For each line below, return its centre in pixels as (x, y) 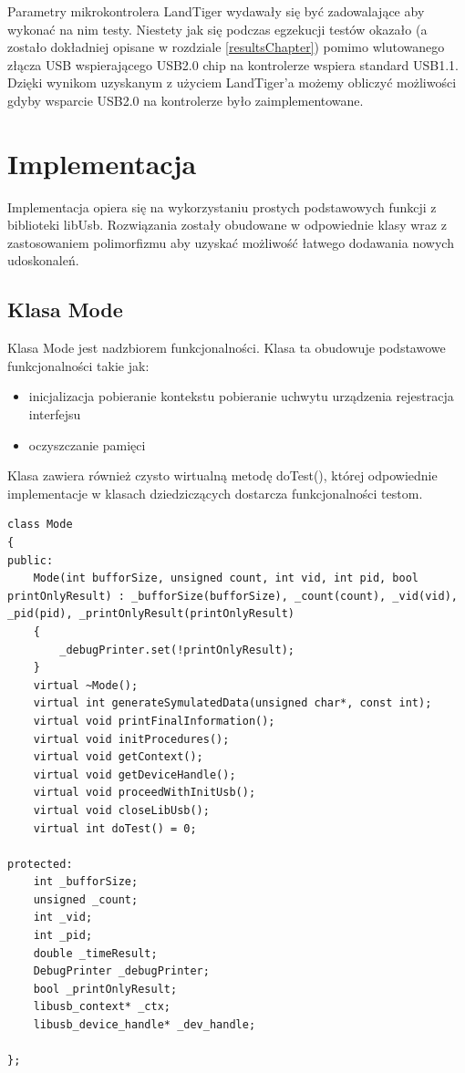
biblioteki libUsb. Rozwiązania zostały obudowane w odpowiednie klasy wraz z (227, 225)
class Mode (40, 525)
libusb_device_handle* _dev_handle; (145, 1025)
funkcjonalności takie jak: (78, 365)
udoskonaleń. (43, 260)
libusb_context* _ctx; (102, 1007)
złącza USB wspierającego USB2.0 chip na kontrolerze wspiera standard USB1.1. (233, 64)
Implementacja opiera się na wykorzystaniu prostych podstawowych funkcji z (222, 206)
